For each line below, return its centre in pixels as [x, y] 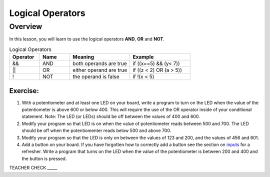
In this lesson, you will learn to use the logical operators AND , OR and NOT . [87, 39]
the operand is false [96, 76]
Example [143, 57]
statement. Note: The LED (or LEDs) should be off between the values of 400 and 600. [111, 116]
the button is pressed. [44, 158]
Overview [26, 26]
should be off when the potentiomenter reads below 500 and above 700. [96, 130]
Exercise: [24, 91]
